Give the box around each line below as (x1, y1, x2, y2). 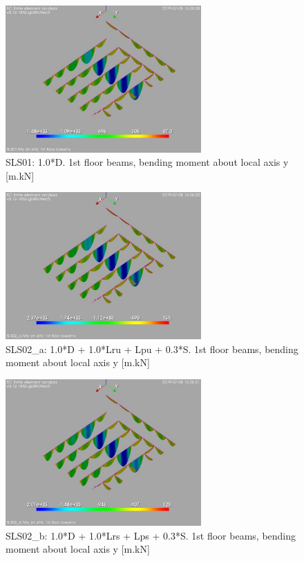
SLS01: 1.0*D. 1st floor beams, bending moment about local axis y (6, 155, 289, 169)
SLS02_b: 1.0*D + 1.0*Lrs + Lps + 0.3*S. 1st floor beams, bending (6, 528, 296, 542)
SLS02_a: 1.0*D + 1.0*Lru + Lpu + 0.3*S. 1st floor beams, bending (6, 341, 298, 356)
